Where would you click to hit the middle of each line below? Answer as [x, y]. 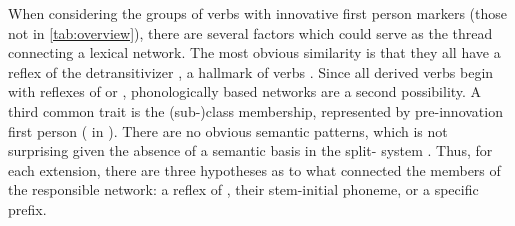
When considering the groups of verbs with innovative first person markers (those [257, 13]
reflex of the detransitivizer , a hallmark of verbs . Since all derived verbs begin [251, 71]
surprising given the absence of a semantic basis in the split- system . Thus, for [250, 150]
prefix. [27, 208]
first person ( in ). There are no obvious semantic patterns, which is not [228, 130]
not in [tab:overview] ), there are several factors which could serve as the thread [250, 32]
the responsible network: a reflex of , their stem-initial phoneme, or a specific [243, 189]
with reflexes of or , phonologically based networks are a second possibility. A [245, 91]
